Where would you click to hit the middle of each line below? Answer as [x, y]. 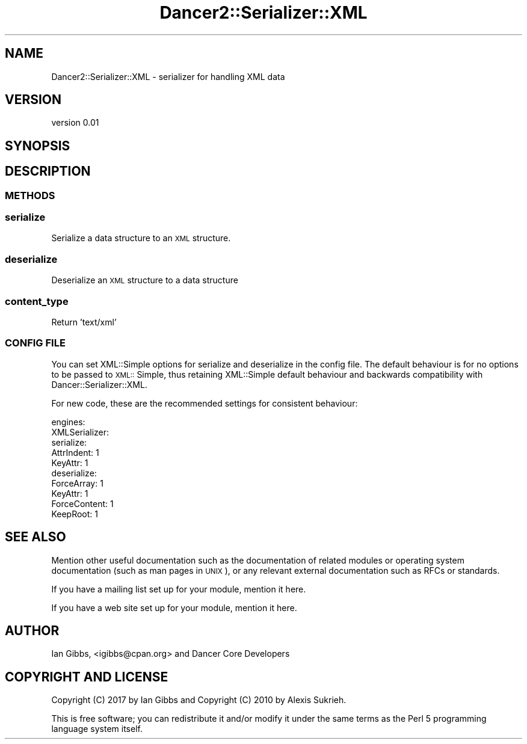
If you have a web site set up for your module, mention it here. [174, 607]
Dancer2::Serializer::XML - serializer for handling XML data [168, 76]
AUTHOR [32, 630]
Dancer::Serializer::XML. [99, 384]
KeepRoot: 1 [75, 514]
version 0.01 [75, 123]
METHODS [30, 195]
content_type [37, 301]
